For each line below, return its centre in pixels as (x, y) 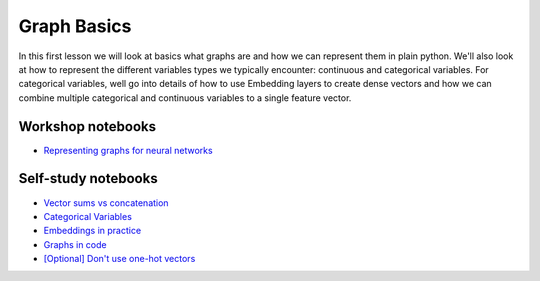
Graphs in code (75, 244)
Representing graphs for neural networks (128, 150)
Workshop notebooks (87, 126)
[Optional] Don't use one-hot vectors (119, 259)
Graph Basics (75, 26)
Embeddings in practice (92, 231)
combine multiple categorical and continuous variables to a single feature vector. (185, 97)
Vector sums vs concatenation (106, 202)
